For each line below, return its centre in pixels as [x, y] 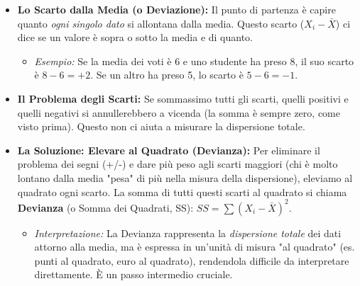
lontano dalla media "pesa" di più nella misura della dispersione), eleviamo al [185, 177]
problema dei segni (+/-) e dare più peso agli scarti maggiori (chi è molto [178, 164]
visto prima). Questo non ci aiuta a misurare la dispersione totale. [161, 126]
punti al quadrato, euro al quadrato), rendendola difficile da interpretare [192, 260]
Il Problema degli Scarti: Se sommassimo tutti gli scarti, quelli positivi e [183, 98]
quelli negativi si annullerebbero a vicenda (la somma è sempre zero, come [179, 112]
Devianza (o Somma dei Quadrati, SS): [105, 207]
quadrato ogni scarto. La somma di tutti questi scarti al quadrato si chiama [182, 191]
